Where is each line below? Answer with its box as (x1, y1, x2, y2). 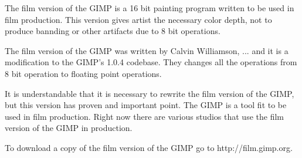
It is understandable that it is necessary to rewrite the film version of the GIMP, (5, 87, 294, 99)
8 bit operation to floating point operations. (5, 67, 162, 79)
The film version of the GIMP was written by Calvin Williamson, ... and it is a (5, 44, 289, 56)
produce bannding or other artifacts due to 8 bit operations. (5, 25, 220, 37)
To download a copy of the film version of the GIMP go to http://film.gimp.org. (5, 141, 293, 153)
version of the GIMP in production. (5, 122, 133, 134)
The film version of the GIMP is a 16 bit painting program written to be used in (5, 2, 294, 14)
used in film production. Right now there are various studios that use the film (5, 110, 284, 122)
